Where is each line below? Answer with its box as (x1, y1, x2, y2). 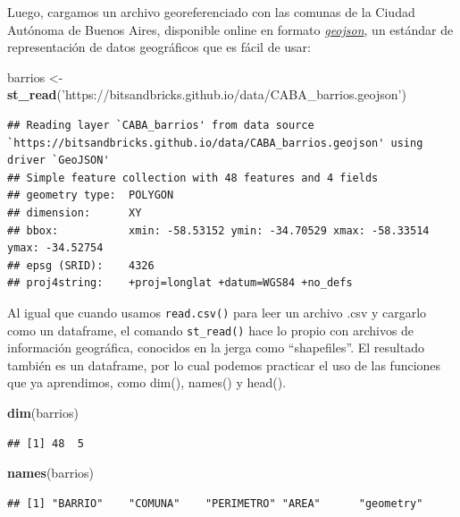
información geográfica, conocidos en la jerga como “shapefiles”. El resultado (7, 338, 424, 357)
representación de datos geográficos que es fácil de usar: (7, 38, 312, 56)
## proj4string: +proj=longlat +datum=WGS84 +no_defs (7, 276, 353, 290)
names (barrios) (7, 463, 94, 482)
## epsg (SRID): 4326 (7, 258, 155, 272)
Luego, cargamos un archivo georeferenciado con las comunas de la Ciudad (7, 3, 415, 21)
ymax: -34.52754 (7, 242, 104, 255)
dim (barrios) (7, 403, 79, 421)
